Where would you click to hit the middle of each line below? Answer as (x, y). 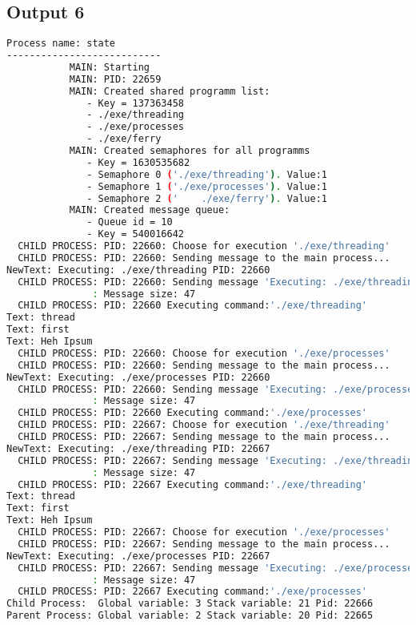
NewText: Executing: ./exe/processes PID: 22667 (138, 556)
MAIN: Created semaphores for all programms (190, 151)
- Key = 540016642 (135, 234)
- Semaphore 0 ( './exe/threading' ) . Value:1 (207, 174)
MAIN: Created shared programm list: (170, 91)
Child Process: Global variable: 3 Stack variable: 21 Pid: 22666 (190, 604)
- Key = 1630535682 (138, 162)
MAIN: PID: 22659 (115, 79)
